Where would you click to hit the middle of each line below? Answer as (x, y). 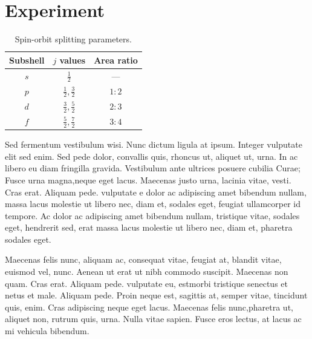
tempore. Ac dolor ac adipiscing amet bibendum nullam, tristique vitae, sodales (152, 215)
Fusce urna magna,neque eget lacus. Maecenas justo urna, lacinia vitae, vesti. (148, 179)
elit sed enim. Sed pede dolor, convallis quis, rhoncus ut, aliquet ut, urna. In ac (151, 156)
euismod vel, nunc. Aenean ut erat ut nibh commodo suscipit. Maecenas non (147, 272)
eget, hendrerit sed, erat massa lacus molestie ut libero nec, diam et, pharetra (149, 227)
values (73, 60)
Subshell (27, 60)
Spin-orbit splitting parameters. (73, 39)
